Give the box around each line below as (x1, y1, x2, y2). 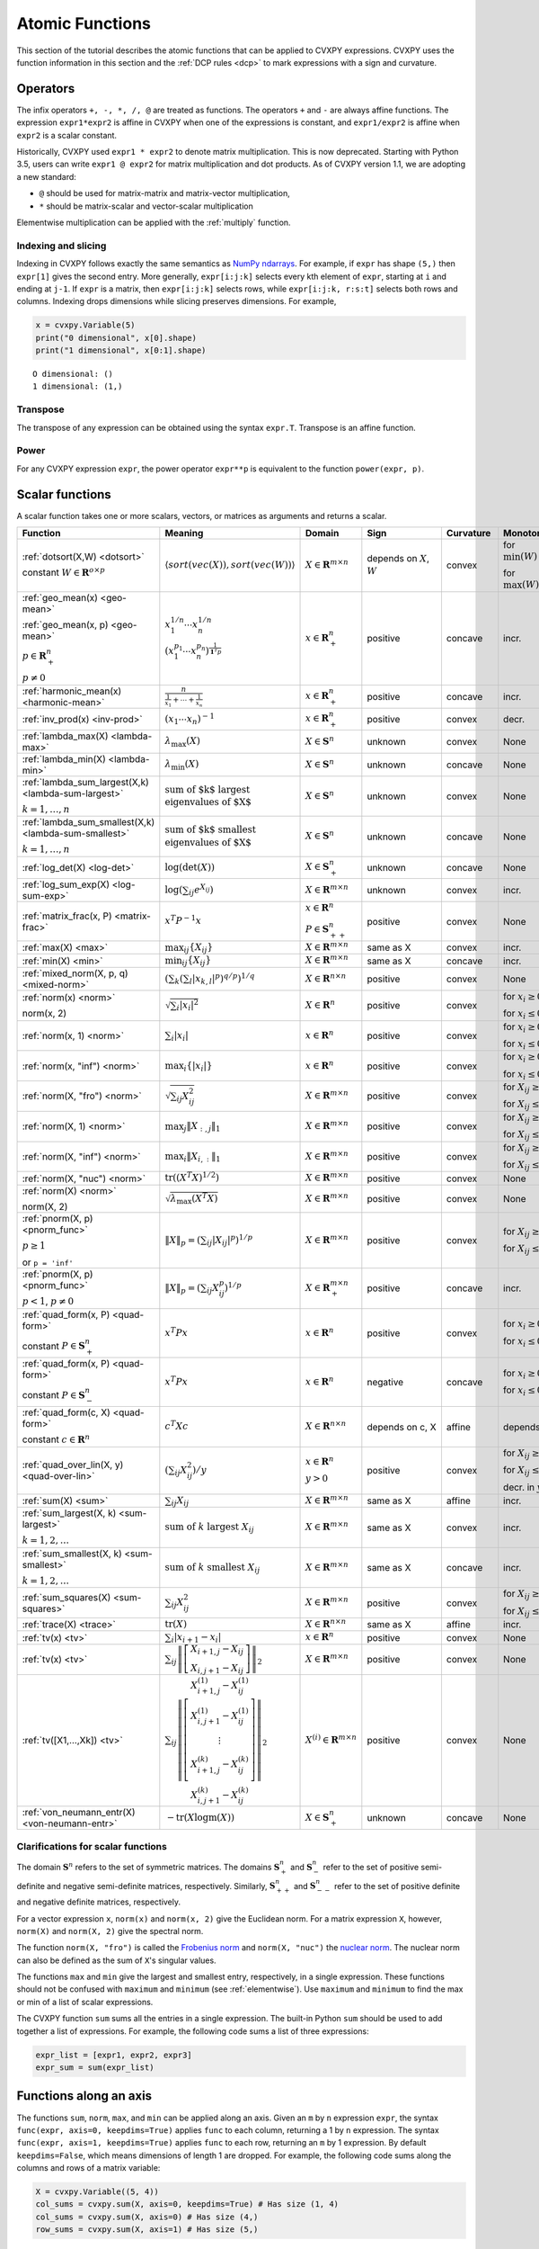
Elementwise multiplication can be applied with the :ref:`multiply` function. (16, 217, 291, 228)
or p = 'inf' (22, 1256, 74, 1268)
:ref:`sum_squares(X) (22, 1590, 111, 1603)
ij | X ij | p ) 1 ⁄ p (207, 1232, 253, 1248)
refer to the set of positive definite (333, 1880, 461, 1891)
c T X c (164, 1419, 189, 1432)
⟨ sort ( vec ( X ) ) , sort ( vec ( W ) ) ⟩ (164, 559, 296, 571)
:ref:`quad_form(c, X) (22, 1406, 111, 1419)
